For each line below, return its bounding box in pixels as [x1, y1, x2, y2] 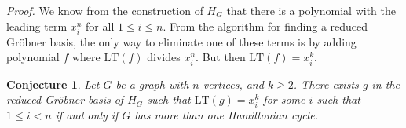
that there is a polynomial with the [226, 2, 396, 18]
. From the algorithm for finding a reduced [163, 17, 368, 34]
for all [86, 17, 115, 34]
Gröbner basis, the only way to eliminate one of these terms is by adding [6, 33, 357, 49]
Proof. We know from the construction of [6, 2, 203, 18]
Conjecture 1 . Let [6, 75, 100, 92]
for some [263, 91, 305, 108]
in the [371, 75, 400, 92]
